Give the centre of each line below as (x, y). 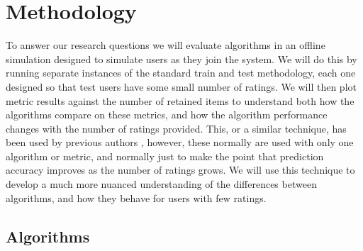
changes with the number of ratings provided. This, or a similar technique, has (176, 128)
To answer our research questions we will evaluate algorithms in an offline (166, 45)
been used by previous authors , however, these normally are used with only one (180, 142)
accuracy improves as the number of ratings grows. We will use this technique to (180, 170)
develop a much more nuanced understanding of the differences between (161, 184)
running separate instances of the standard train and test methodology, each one (181, 73)
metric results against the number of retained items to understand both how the (180, 100)
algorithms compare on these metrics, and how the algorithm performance (167, 115)
